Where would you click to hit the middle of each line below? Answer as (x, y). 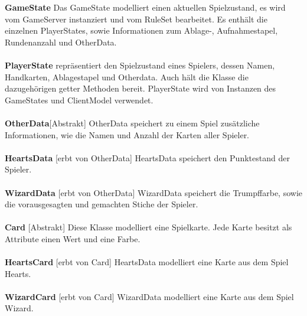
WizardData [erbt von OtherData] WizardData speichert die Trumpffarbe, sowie (154, 192)
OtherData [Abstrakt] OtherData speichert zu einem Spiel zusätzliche (132, 123)
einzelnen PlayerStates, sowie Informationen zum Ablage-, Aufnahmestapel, (141, 30)
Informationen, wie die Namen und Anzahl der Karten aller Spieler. (127, 134)
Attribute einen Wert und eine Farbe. (73, 238)
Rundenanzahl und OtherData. (61, 42)
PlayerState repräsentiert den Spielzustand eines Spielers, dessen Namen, (140, 65)
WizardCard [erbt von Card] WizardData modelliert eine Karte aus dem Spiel (149, 296)
